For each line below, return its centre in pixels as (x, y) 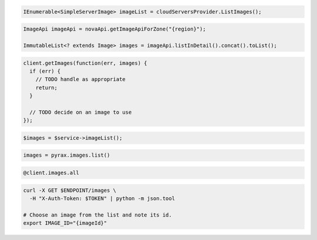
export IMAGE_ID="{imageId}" (65, 223)
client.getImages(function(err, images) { (85, 63)
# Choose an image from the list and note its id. (98, 215)
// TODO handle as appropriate (80, 80)
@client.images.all (51, 173)
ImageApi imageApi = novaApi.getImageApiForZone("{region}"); (114, 29)
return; (47, 87)
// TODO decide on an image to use (81, 112)
